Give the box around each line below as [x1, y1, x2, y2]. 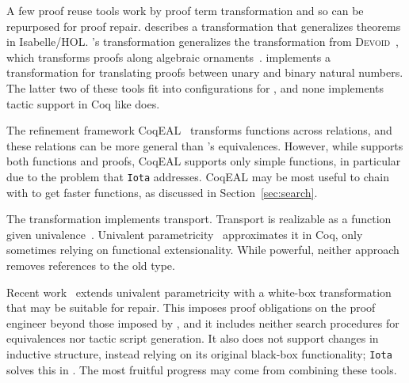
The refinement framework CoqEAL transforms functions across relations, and [6, 122, 392, 138]
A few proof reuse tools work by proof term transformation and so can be [6, 2, 364, 18]
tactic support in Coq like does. [6, 95, 160, 112]
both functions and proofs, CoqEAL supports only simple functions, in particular [6, 153, 401, 169]
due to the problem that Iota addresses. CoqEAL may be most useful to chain [6, 168, 389, 184]
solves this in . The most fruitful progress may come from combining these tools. [6, 361, 397, 377]
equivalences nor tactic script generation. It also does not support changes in [6, 330, 379, 347]
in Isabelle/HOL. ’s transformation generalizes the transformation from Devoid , [6, 33, 399, 50]
